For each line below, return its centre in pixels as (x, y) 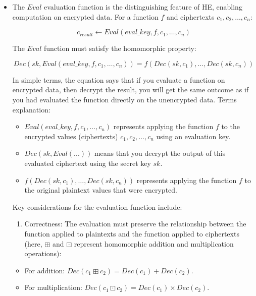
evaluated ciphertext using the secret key (88, 163)
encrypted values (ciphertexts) (71, 136)
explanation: (31, 109)
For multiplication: (53, 287)
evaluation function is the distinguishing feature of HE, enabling (143, 7)
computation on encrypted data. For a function (85, 16)
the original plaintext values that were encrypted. (101, 190)
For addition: (45, 270)
